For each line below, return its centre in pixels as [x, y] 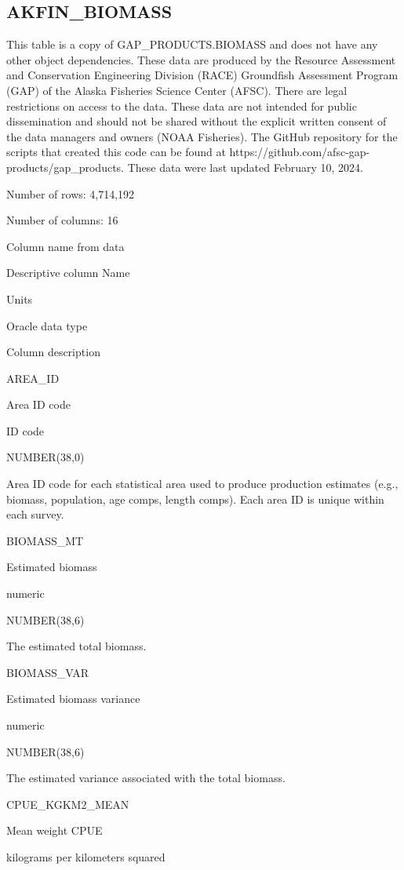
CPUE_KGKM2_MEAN [68, 804]
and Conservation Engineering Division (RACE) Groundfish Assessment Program [202, 75]
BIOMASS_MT [45, 540]
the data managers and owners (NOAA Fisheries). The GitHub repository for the [202, 136]
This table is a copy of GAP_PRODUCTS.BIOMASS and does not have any [192, 44]
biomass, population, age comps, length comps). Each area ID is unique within [195, 499]
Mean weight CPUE [55, 830]
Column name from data [66, 246]
